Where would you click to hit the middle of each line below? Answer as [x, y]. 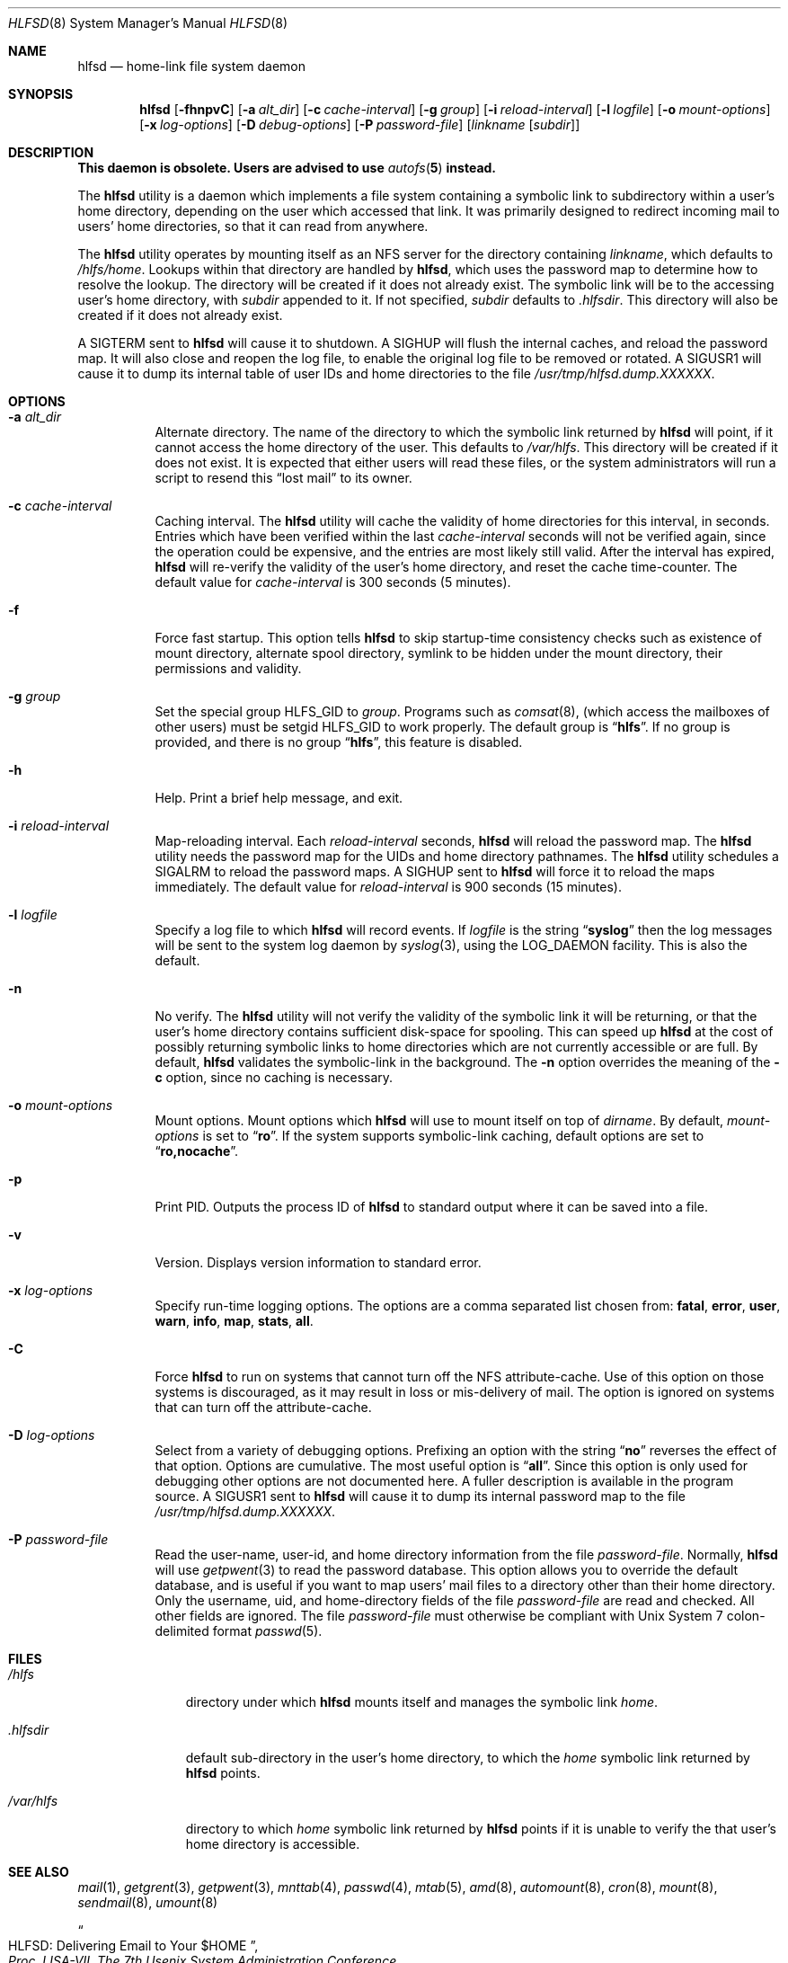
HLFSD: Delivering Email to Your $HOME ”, [133, 1945]
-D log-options [52, 1435]
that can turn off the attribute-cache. [263, 1407]
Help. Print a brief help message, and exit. [279, 798]
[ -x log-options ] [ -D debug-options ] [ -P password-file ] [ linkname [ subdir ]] [360, 124]
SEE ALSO [39, 1872]
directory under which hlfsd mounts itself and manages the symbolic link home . [422, 1702]
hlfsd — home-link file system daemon [192, 66]
